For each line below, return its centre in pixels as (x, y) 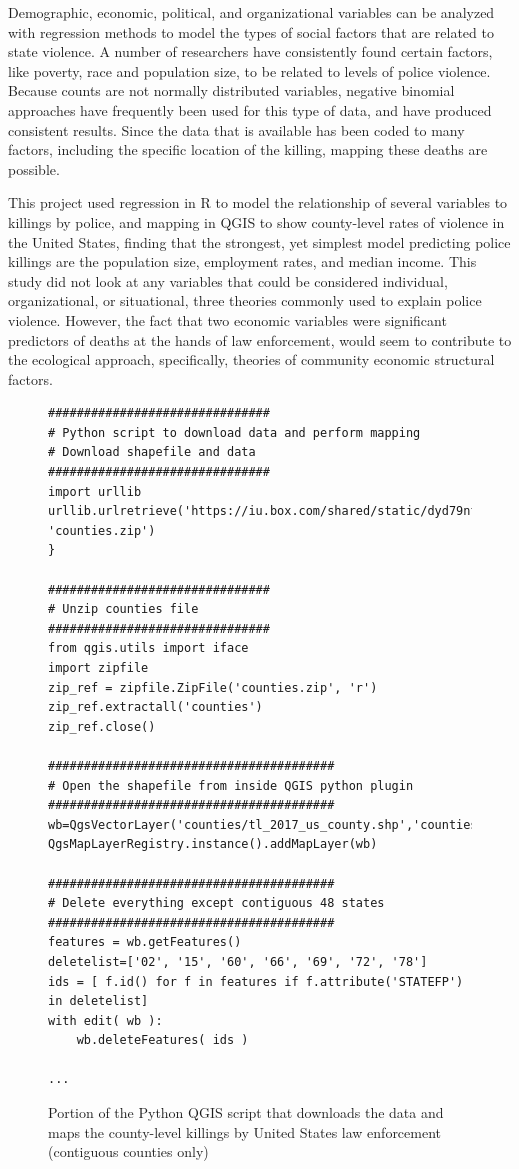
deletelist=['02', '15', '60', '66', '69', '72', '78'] (238, 961)
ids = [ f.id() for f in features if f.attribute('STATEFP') (256, 981)
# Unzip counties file (123, 609)
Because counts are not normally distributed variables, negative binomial (231, 90)
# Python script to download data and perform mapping (234, 432)
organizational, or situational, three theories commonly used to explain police (245, 300)
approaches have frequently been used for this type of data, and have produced (250, 109)
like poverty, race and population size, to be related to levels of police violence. (249, 70)
